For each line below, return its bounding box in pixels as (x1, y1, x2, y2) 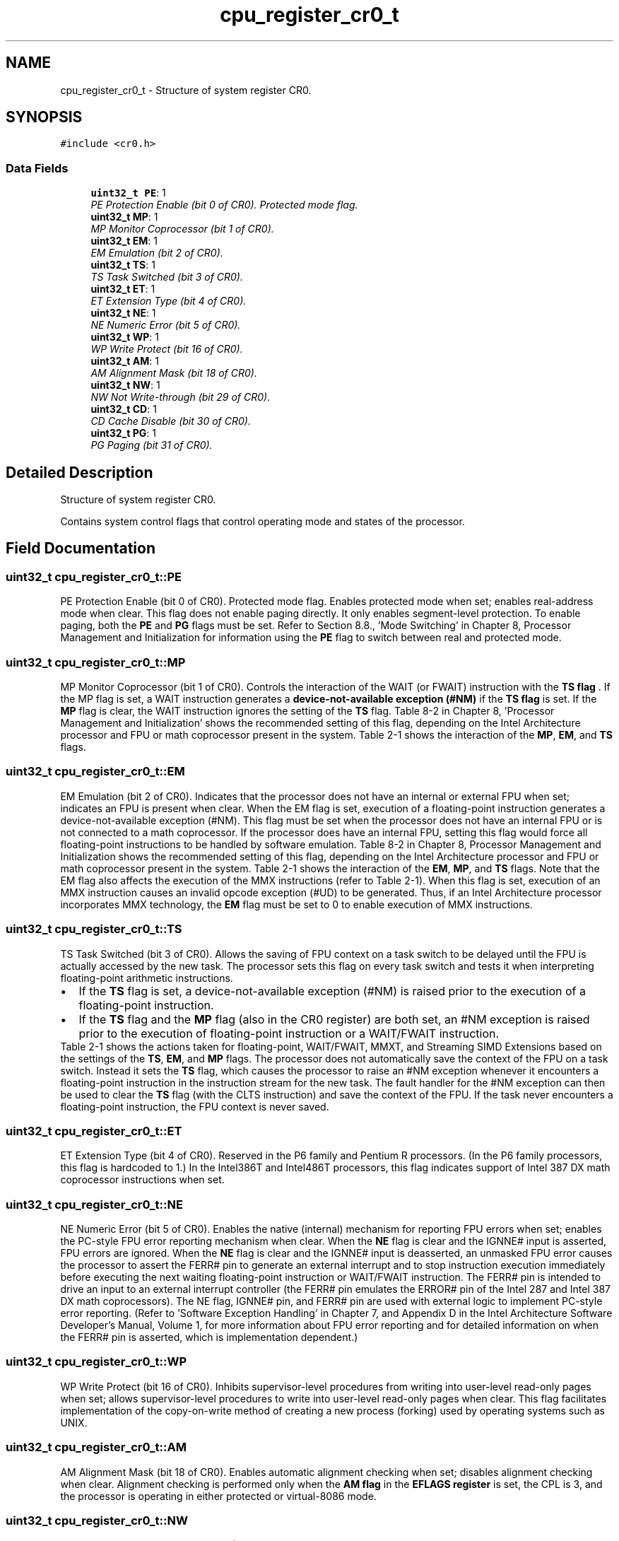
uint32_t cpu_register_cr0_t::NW (6, 1513, 188, 1528)
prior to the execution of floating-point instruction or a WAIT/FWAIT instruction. (78, 1026, 500, 1041)
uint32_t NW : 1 (90, 379, 160, 392)
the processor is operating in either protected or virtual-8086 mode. (60, 1489, 377, 1502)
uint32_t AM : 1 (90, 355, 159, 368)
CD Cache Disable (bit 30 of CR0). (90, 415, 251, 428)
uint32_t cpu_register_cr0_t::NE (6, 1197, 183, 1212)
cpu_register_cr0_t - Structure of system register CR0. (60, 83, 312, 96)
